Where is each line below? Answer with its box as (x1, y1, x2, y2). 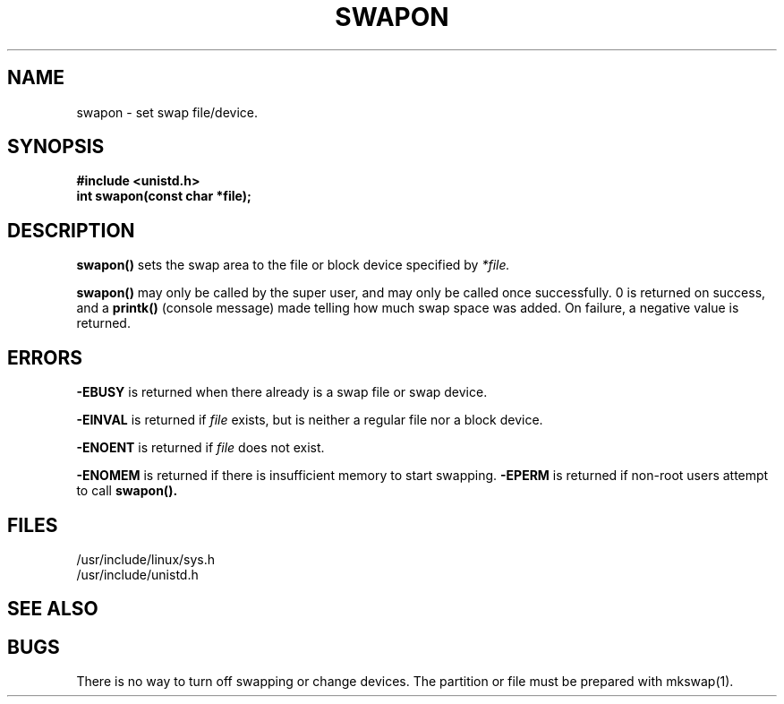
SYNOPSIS (7, 135, 105, 159)
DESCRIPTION (7, 219, 135, 242)
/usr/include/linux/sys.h (76, 551, 216, 567)
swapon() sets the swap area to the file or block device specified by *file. (76, 257, 510, 273)
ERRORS (7, 346, 83, 369)
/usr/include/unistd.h (76, 566, 199, 582)
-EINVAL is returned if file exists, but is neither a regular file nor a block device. (76, 412, 543, 428)
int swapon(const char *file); (76, 188, 251, 204)
